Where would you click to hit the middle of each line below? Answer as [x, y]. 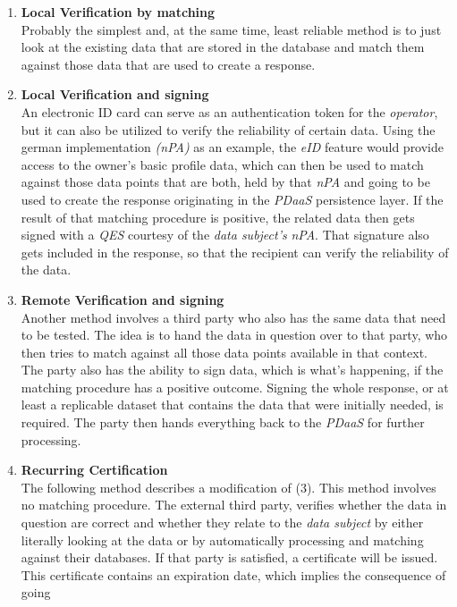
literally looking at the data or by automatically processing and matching [222, 540]
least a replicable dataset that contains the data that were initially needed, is [232, 405]
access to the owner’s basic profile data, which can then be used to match [222, 164]
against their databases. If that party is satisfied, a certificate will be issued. [229, 557]
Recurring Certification [94, 470]
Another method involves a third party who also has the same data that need [233, 317]
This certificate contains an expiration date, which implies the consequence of [233, 574]
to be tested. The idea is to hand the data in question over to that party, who [234, 335]
